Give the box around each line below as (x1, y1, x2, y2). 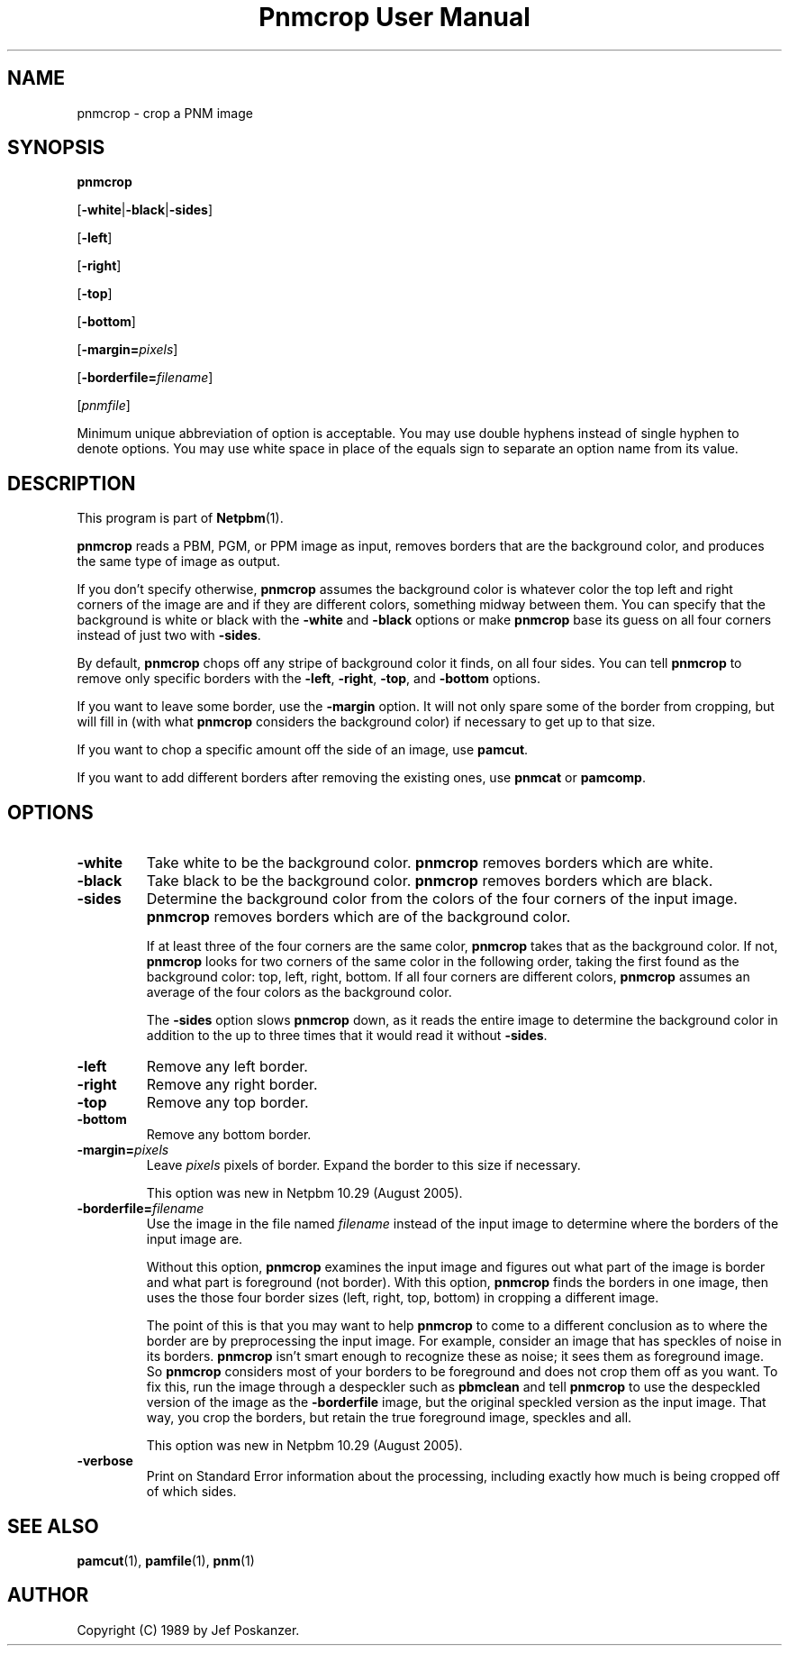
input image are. (146, 1231, 243, 1247)
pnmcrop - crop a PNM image (77, 105, 253, 121)
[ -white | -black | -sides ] (77, 202, 213, 218)
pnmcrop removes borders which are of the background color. (146, 908, 571, 927)
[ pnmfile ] (77, 397, 131, 414)
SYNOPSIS (7, 136, 105, 160)
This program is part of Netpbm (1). (77, 510, 284, 526)
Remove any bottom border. (146, 1127, 312, 1143)
